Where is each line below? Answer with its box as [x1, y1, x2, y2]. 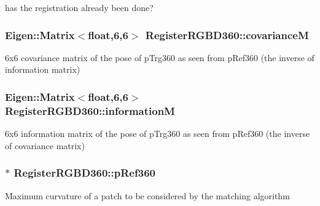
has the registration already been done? [5, 1, 154, 13]
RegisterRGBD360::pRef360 [14, 165, 155, 180]
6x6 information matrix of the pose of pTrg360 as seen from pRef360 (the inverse [5, 127, 310, 140]
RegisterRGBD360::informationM [5, 103, 175, 118]
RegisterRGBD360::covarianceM [145, 27, 309, 42]
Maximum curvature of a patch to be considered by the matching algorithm [5, 189, 290, 202]
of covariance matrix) [5, 139, 85, 152]
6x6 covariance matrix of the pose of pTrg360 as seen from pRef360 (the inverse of [5, 51, 314, 64]
